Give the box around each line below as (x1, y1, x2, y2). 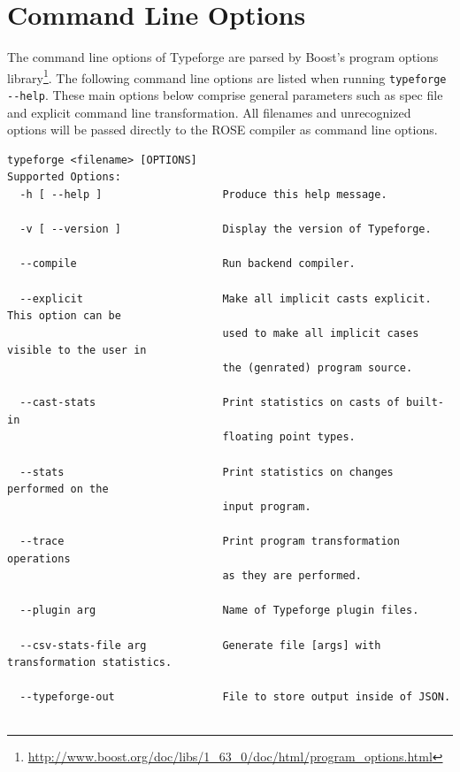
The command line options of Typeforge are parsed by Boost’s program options (7, 48, 439, 66)
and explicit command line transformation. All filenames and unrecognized (7, 103, 411, 121)
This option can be (7, 310, 121, 323)
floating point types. (222, 431, 356, 444)
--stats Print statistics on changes (19, 465, 394, 478)
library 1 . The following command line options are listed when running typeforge (7, 65, 447, 87)
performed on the (7, 483, 109, 496)
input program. (222, 500, 311, 513)
